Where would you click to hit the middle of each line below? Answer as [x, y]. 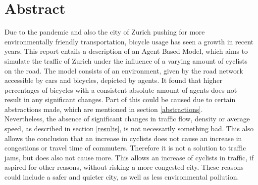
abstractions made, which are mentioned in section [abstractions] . [104, 109]
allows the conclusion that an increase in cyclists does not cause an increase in [123, 138]
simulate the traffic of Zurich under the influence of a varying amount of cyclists [126, 60]
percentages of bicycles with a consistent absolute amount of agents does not [121, 90]
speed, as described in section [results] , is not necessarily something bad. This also [129, 129]
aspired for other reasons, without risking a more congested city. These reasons [124, 167]
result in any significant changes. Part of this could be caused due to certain [120, 99]
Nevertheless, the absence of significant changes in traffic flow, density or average [127, 119]
